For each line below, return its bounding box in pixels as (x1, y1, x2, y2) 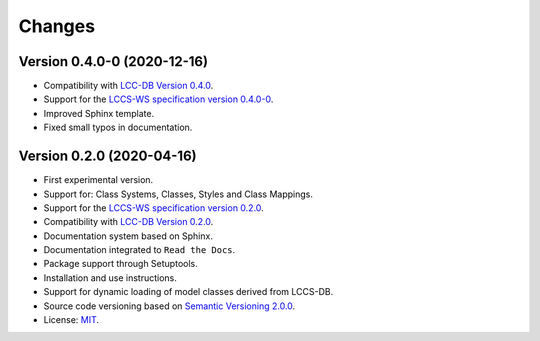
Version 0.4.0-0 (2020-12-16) (18, 53, 209, 70)
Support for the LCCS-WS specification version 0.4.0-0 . (43, 93, 274, 105)
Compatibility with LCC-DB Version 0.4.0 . (43, 80, 214, 92)
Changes (18, 15, 95, 37)
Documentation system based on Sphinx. (43, 230, 214, 242)
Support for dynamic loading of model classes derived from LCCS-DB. (43, 286, 334, 298)
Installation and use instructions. (43, 271, 177, 284)
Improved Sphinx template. (43, 107, 155, 119)
